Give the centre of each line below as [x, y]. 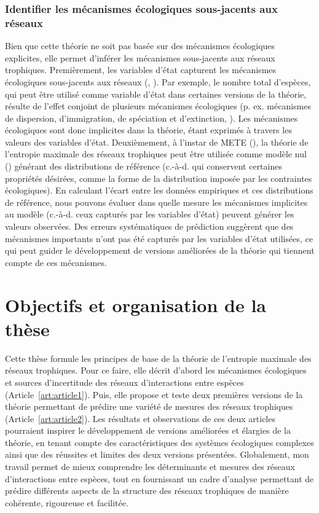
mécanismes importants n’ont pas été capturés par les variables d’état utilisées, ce [159, 238]
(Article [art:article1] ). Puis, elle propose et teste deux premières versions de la [154, 394]
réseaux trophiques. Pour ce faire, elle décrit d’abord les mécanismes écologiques [156, 370]
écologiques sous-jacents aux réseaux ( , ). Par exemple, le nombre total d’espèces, [158, 81]
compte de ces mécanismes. [56, 262]
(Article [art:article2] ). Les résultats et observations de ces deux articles [140, 418]
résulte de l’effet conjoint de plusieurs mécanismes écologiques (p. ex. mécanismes [158, 106]
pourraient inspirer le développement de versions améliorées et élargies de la [148, 430]
